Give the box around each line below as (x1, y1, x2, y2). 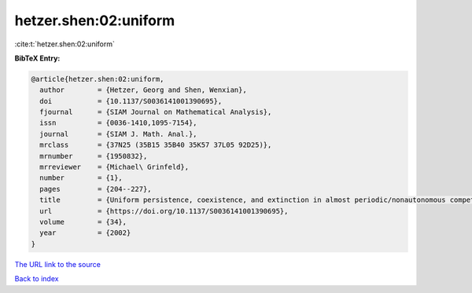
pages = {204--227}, (39, 185, 153, 193)
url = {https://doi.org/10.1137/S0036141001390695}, (39, 207, 289, 215)
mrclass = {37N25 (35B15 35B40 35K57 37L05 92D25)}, (39, 141, 272, 149)
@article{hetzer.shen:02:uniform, (31, 75, 164, 83)
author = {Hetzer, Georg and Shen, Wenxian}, (39, 86, 247, 94)
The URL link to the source (14, 259, 101, 269)
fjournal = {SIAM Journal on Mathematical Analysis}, (39, 108, 272, 117)
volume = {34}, (39, 218, 127, 226)
